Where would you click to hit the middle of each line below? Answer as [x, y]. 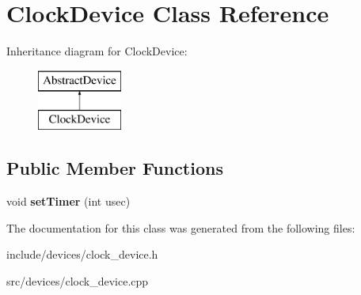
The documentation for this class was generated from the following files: [181, 227]
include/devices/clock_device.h [82, 254]
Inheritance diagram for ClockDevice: [97, 51]
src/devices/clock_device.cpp [78, 280]
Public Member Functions [115, 168]
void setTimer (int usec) [68, 201]
